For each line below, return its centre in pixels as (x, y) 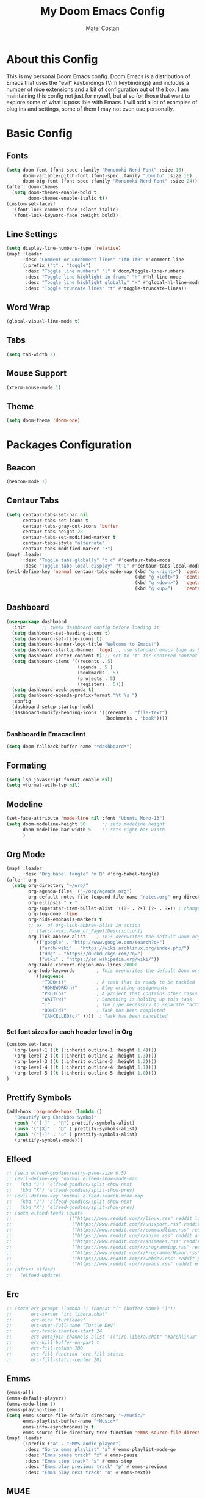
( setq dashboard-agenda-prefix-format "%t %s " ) (75, 696)
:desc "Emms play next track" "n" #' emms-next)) (88, 1472)
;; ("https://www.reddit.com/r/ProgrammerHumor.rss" (103, 1253)
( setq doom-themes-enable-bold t (54, 193)
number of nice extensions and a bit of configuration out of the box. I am (98, 89)
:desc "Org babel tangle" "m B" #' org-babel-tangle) (91, 874)
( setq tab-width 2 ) (31, 354)
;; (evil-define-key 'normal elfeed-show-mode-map (72, 1179)
